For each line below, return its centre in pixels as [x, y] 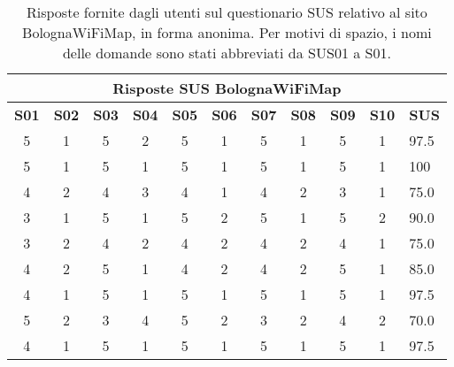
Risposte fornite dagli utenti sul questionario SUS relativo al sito [227, 12]
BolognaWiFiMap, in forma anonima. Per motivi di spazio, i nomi [227, 32]
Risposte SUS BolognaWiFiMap [227, 88]
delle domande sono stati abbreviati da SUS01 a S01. [227, 53]
